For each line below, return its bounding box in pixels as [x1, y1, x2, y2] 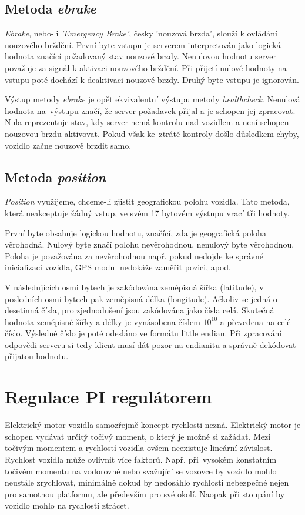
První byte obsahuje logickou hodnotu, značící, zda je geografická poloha [5, 226, 266, 239]
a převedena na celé [220, 315, 291, 327]
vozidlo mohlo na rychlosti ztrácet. [5, 499, 129, 511]
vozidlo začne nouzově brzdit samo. [5, 139, 132, 151]
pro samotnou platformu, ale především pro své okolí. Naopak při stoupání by [5, 487, 285, 500]
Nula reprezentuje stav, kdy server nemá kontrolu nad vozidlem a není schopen [5, 116, 289, 128]
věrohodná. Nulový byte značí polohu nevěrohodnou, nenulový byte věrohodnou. [5, 238, 294, 250]
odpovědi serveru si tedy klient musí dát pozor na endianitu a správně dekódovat [5, 338, 296, 350]
